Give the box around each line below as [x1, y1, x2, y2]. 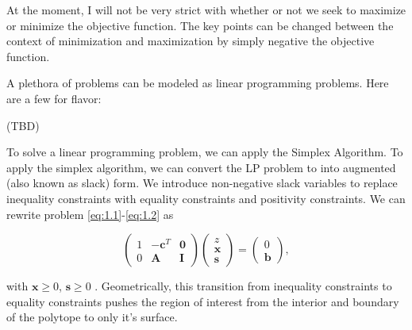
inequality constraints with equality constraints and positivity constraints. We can [6, 190, 406, 206]
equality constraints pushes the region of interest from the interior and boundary [6, 293, 399, 309]
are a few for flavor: [6, 90, 102, 106]
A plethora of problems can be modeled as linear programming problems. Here [6, 75, 389, 91]
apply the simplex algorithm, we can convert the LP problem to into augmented [6, 159, 396, 175]
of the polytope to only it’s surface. [6, 309, 178, 325]
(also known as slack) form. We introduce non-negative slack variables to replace [6, 175, 398, 191]
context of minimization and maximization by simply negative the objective [6, 33, 375, 49]
